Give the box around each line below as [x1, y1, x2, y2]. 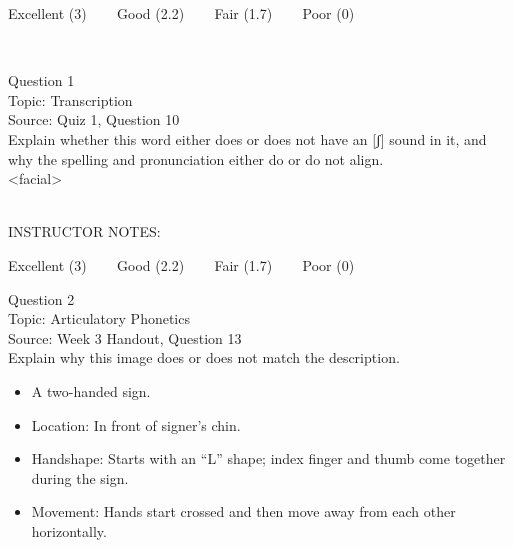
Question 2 [8, 288, 75, 309]
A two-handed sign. [31, 380, 151, 401]
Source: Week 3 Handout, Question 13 [8, 327, 242, 348]
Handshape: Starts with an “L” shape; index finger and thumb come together [31, 448, 506, 469]
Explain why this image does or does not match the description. [8, 347, 400, 368]
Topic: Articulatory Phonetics [8, 308, 190, 329]
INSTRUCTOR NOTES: [8, 221, 161, 242]
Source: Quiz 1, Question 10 [8, 109, 180, 130]
